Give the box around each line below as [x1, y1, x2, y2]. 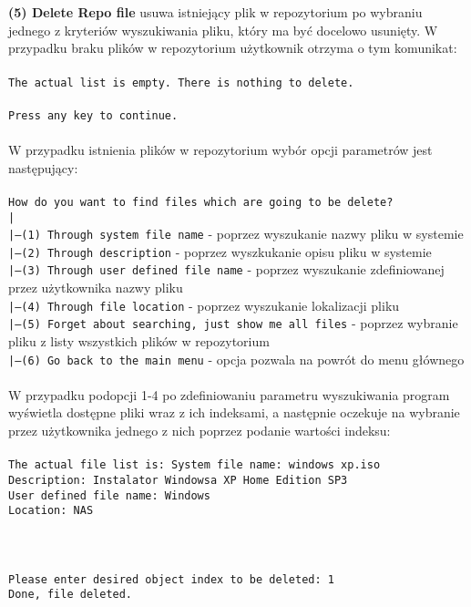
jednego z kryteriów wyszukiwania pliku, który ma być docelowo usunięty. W [8, 20, 438, 39]
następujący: [8, 158, 78, 177]
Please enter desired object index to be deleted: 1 [8, 572, 334, 586]
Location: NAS [8, 504, 94, 518]
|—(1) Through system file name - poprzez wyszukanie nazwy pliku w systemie [8, 224, 464, 243]
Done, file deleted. [8, 588, 133, 602]
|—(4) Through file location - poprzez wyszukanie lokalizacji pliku [8, 295, 400, 314]
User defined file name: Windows [8, 489, 210, 502]
